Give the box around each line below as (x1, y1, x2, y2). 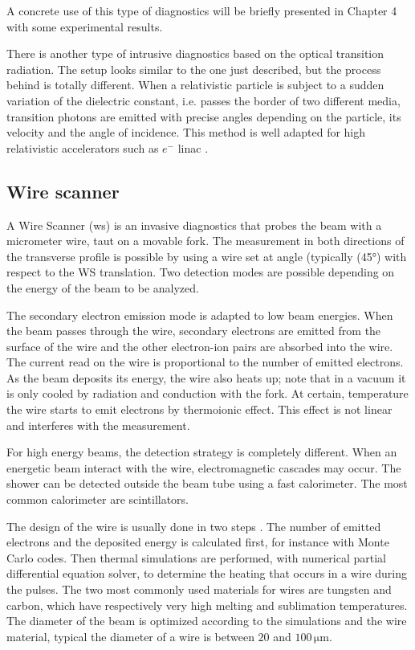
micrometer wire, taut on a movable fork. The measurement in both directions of (6, 232, 405, 249)
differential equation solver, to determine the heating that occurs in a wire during (6, 565, 407, 582)
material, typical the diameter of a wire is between (6, 628, 254, 644)
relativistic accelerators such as (6, 139, 159, 156)
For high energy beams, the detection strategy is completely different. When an (6, 444, 397, 460)
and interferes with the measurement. (6, 416, 190, 433)
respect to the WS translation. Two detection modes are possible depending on (6, 264, 395, 280)
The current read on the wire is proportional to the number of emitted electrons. (6, 354, 404, 370)
